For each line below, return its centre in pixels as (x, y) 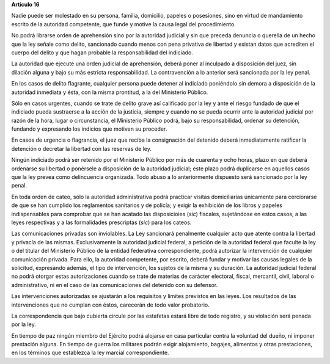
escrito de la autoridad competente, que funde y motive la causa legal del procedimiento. (124, 24)
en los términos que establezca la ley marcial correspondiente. (90, 353)
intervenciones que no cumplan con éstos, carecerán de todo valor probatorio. (111, 305)
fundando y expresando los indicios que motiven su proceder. (89, 129)
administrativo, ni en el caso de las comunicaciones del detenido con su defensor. (115, 285)
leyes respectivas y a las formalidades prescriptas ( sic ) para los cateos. (101, 222)
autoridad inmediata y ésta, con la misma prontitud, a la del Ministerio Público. (110, 92)
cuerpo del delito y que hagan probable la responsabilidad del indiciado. (102, 53)
